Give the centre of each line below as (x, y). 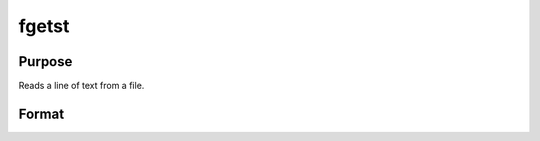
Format (41, 113)
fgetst (44, 26)
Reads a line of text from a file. (81, 86)
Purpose (45, 61)
